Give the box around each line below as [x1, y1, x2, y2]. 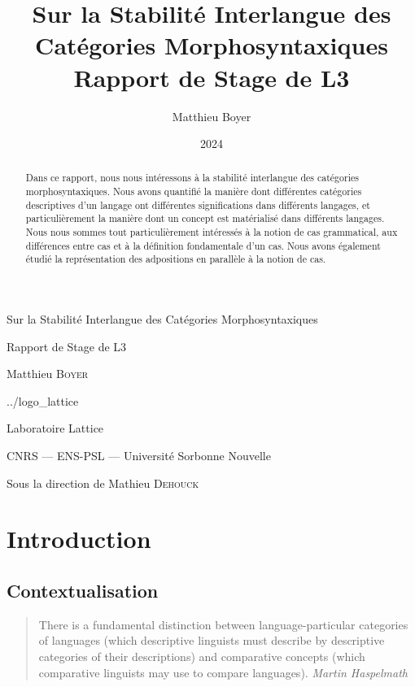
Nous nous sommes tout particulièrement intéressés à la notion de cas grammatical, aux [25, 225, 398, 239]
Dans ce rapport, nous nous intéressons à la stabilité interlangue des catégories [25, 171, 359, 185]
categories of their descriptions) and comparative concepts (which [38, 648, 365, 664]
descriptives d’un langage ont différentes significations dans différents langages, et [25, 198, 370, 211]
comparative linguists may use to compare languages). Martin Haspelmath [38, 663, 408, 680]
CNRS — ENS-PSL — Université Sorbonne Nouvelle [7, 447, 271, 464]
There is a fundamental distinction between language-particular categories [38, 615, 408, 633]
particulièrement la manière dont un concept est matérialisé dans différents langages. [25, 211, 385, 225]
